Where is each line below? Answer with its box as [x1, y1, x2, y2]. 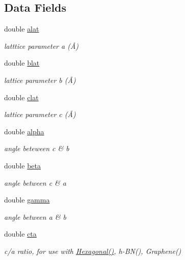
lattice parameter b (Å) [4, 74, 76, 85]
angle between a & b [4, 211, 67, 222]
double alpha [4, 126, 44, 136]
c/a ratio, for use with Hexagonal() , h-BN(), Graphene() [4, 245, 181, 256]
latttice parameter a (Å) [4, 40, 79, 51]
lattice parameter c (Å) [4, 109, 76, 120]
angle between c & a [4, 177, 67, 188]
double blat [4, 57, 40, 68]
